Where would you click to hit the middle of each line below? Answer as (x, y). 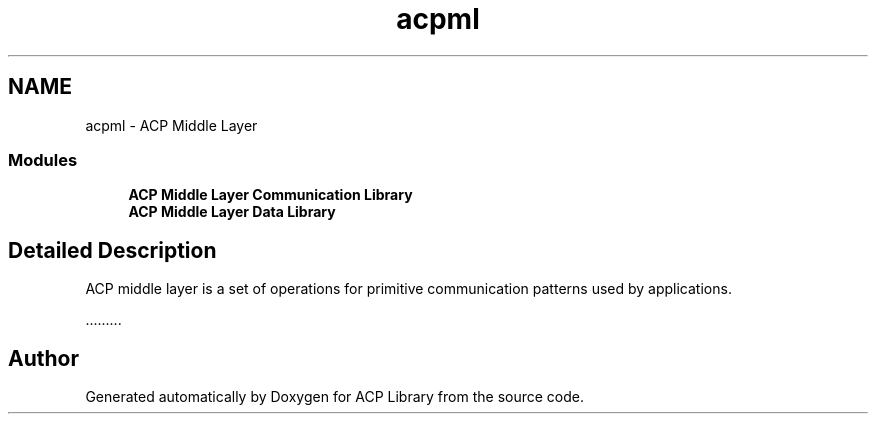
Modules (43, 159)
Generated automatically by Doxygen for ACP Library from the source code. (334, 397)
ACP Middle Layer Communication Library (270, 195)
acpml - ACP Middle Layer (171, 125)
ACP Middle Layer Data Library (232, 212)
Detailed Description (112, 250)
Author (43, 358)
